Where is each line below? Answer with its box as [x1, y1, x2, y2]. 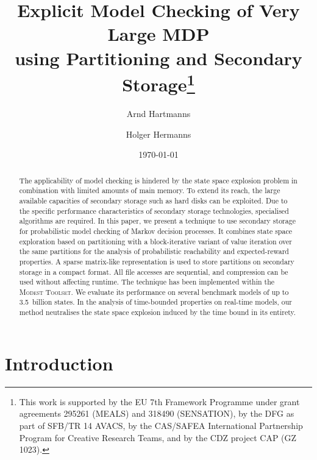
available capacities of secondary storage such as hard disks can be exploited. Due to [19, 195, 288, 205]
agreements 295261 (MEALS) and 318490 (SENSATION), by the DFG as [19, 407, 294, 420]
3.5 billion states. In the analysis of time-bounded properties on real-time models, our [19, 297, 292, 307]
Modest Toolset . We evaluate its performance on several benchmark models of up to [19, 286, 289, 297]
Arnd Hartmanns [126, 107, 191, 120]
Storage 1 [122, 69, 195, 97]
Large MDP [107, 21, 210, 46]
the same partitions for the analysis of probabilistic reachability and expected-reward [19, 246, 289, 257]
